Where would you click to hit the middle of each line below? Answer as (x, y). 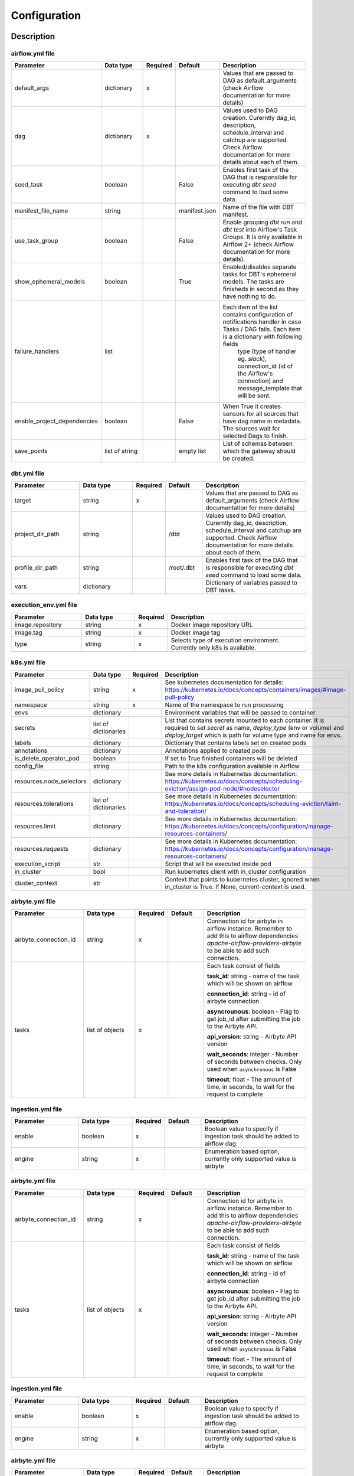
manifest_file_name (41, 211)
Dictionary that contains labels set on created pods (236, 743)
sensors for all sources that (261, 414)
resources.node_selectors (50, 781)
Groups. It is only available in (263, 237)
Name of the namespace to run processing (224, 704)
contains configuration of (258, 315)
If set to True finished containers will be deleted (231, 758)
